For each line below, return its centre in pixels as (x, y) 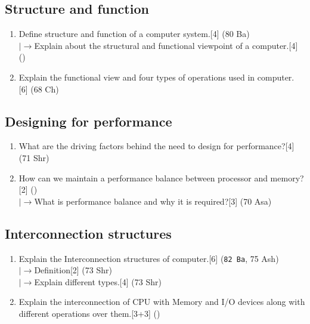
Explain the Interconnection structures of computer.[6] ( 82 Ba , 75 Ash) (149, 258)
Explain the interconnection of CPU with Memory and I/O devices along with (162, 302)
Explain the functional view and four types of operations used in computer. (156, 77)
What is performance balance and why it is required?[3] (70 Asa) (153, 201)
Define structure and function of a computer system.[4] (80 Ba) (134, 34)
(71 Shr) (34, 157)
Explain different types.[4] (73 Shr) (98, 281)
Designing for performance (89, 121)
